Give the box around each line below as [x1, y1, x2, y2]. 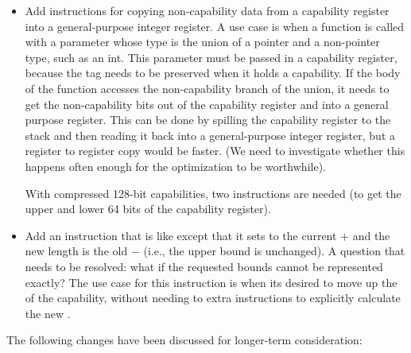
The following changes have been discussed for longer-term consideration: [6, 332, 363, 348]
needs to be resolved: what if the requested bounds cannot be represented [25, 258, 383, 274]
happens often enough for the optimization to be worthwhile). [25, 157, 326, 174]
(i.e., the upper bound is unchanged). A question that [143, 242, 405, 259]
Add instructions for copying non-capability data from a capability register [25, 2, 390, 18]
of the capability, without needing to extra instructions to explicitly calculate [25, 289, 401, 306]
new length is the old [25, 242, 128, 259]
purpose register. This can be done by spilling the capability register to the [25, 111, 391, 128]
